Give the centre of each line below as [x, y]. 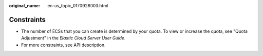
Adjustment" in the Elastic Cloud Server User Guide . [73, 38]
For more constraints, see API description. [63, 45]
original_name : [25, 6]
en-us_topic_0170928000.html [78, 6]
